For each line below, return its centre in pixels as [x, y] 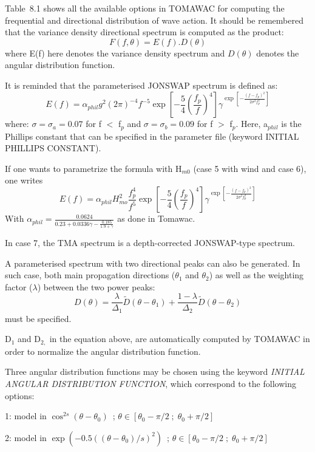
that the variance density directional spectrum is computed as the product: [144, 32]
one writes [24, 180]
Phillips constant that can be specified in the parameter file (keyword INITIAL [152, 136]
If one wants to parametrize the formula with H [93, 168]
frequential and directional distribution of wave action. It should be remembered [154, 20]
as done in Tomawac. [156, 218]
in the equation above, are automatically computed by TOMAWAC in [180, 339]
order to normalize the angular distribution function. [103, 351]
